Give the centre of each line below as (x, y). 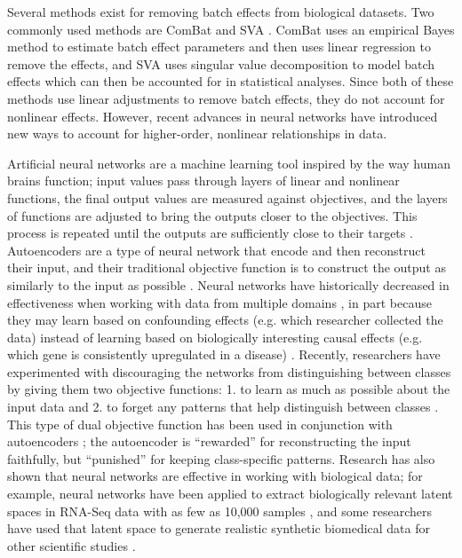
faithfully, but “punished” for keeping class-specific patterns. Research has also (221, 458)
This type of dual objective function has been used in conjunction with (200, 424)
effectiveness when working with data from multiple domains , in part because (219, 302)
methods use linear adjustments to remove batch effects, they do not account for (226, 98)
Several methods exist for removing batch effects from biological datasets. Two (221, 12)
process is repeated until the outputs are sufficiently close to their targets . (210, 233)
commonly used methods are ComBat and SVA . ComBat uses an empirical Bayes (231, 29)
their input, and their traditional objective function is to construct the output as (227, 267)
